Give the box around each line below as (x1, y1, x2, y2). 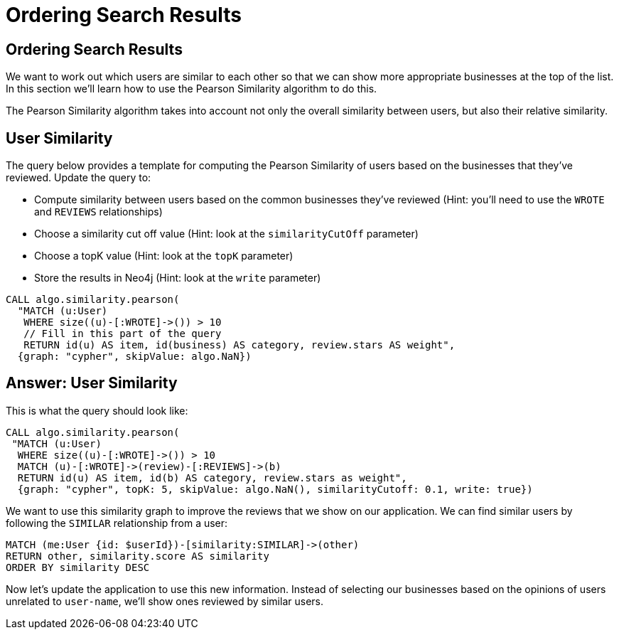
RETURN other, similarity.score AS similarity (6, 550, 269, 562)
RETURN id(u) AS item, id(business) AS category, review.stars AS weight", (23, 339, 456, 351)
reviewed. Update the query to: (6, 171, 151, 184)
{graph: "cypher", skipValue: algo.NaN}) (17, 351, 252, 363)
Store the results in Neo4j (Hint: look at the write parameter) (34, 272, 321, 284)
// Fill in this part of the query (23, 328, 222, 340)
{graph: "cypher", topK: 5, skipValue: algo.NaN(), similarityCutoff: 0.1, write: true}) (17, 483, 533, 495)
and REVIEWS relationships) (34, 206, 163, 218)
